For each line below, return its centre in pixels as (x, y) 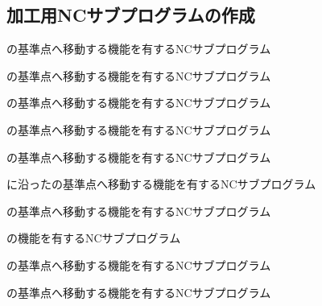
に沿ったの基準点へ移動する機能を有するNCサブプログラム (161, 184)
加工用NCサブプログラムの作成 (131, 15)
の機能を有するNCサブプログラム (94, 238)
